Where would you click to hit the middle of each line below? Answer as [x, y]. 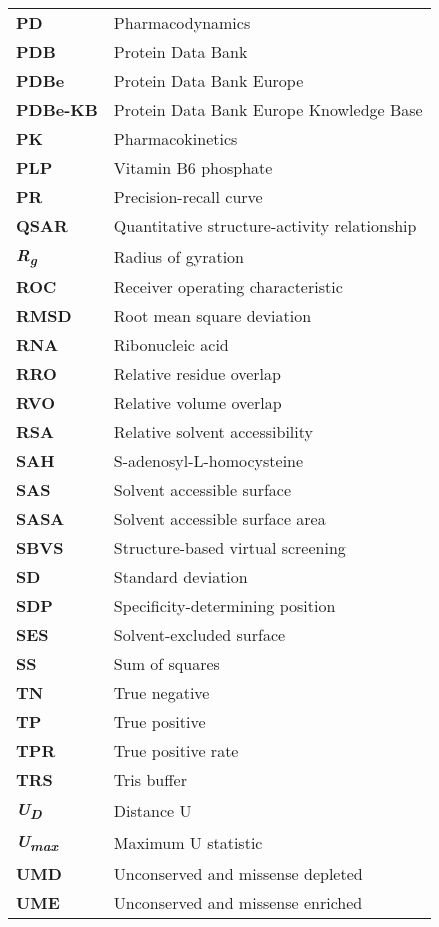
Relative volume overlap [197, 403]
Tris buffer [150, 780]
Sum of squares [166, 664]
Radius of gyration [179, 256]
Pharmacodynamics [182, 22]
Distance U [152, 810]
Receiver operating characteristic [228, 287]
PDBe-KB [57, 109]
